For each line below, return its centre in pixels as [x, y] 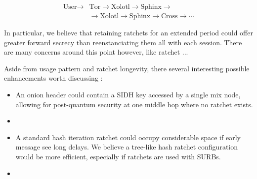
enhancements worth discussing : [53, 78]
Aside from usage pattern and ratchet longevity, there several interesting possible [127, 68]
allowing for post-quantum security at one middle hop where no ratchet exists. [134, 104]
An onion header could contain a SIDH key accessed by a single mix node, [128, 95]
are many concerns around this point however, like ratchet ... [96, 52]
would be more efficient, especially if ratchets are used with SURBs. [118, 156]
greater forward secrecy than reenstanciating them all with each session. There [123, 42]
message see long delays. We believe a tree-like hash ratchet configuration [127, 147]
